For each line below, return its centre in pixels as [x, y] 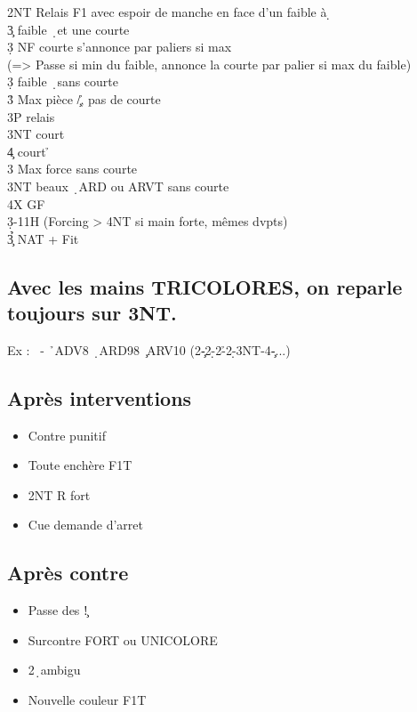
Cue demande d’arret [85, 525]
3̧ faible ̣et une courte [68, 29]
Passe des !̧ [58, 610]
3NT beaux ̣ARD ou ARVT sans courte [118, 186]
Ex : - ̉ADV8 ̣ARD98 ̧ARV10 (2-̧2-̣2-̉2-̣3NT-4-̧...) [149, 349]
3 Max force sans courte [72, 169]
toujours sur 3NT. [92, 313]
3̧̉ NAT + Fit [43, 238]
